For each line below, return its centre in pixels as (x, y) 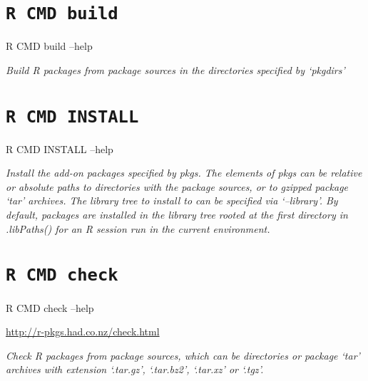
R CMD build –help (49, 46)
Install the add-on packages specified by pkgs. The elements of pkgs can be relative (184, 173)
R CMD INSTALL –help (60, 148)
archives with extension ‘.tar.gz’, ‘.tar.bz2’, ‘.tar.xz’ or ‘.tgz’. (135, 369)
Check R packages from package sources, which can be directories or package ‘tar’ (183, 355)
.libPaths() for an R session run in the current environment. (138, 228)
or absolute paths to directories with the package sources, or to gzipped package (177, 186)
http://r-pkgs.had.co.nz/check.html (83, 332)
